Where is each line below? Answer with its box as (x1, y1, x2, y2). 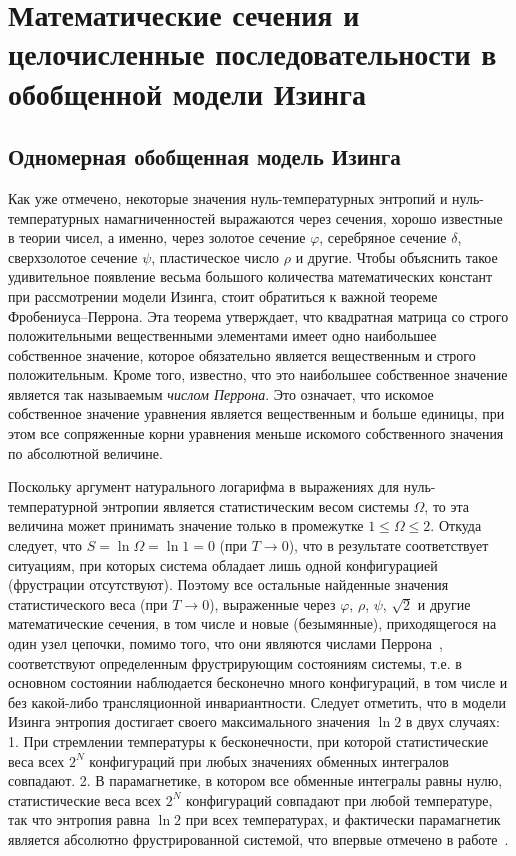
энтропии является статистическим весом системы (102, 495, 409, 516)
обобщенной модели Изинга (8, 72, 366, 113)
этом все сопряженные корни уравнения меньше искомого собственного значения (8, 423, 504, 444)
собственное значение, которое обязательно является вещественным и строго (8, 344, 476, 365)
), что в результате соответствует (288, 535, 489, 556)
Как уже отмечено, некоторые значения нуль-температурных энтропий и (8, 187, 448, 208)
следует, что (8, 535, 83, 556)
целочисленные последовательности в (8, 33, 497, 74)
